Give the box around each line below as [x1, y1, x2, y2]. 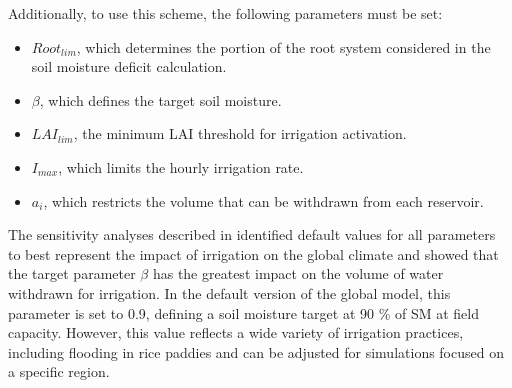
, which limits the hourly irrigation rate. [58, 156, 304, 177]
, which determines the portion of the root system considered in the [76, 36, 491, 57]
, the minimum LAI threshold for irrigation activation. [73, 123, 407, 144]
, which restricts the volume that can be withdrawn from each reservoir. [43, 190, 484, 211]
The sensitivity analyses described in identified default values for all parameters [8, 224, 496, 245]
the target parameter [8, 263, 136, 284]
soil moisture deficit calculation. [31, 56, 227, 77]
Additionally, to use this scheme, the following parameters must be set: [8, 3, 443, 23]
